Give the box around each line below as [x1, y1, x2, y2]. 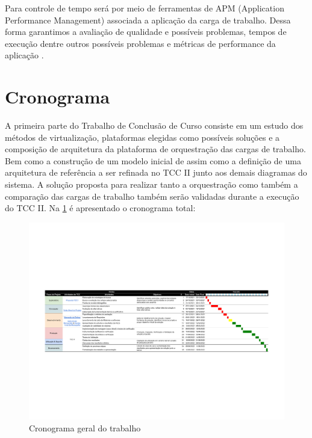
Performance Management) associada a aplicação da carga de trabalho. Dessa [5, 13, 291, 26]
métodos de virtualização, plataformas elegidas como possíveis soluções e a [5, 131, 280, 143]
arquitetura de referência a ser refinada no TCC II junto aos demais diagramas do [5, 166, 307, 179]
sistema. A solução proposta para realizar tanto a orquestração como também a [5, 178, 298, 191]
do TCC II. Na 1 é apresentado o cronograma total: [5, 202, 196, 214]
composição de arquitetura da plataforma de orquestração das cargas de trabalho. [5, 143, 306, 155]
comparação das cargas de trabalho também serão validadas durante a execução [5, 190, 299, 202]
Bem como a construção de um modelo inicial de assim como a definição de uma [5, 154, 301, 167]
